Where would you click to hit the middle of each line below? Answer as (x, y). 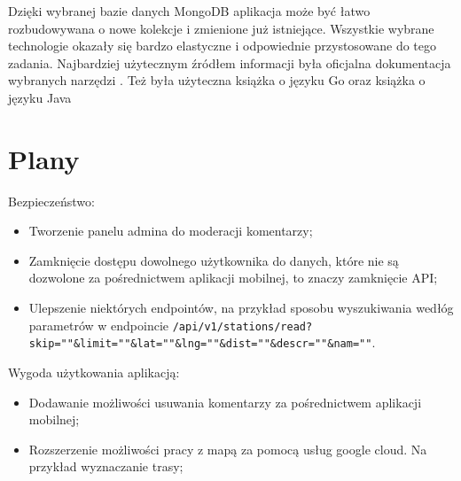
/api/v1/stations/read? (242, 326)
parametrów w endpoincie (98, 325)
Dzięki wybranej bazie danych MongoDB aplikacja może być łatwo (189, 11)
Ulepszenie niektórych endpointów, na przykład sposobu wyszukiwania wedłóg (241, 308)
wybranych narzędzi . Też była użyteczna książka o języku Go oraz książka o (217, 80)
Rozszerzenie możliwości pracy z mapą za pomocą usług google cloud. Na (228, 449)
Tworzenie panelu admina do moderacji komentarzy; (171, 231)
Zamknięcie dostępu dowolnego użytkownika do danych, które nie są (214, 260)
